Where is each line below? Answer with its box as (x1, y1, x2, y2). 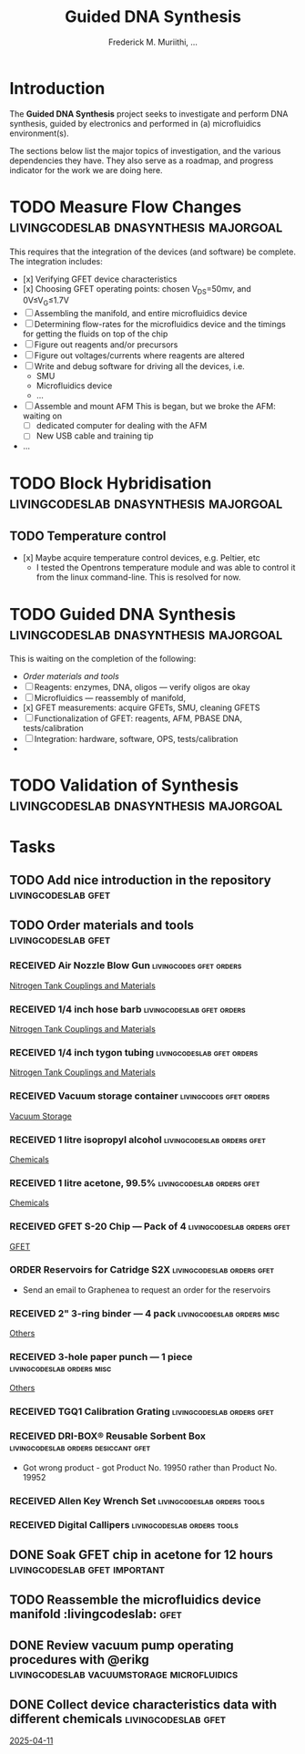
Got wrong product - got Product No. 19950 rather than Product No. (22, 1461, 278, 1473)
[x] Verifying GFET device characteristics (22, 273, 178, 284)
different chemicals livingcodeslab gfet (9, 1711, 227, 1727)
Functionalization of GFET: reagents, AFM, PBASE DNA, (34, 713, 243, 724)
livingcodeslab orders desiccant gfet (9, 1441, 151, 1454)
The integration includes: (9, 255, 103, 266)
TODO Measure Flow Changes (9, 196, 242, 217)
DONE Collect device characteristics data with (9, 1697, 278, 1713)
